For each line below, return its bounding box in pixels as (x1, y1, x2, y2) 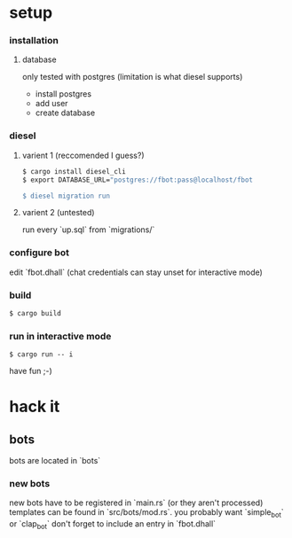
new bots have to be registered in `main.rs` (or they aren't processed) (9, 497, 264, 508)
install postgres (35, 89, 91, 99)
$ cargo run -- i (9, 350, 74, 359)
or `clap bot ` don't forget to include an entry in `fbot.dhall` (9, 519, 216, 532)
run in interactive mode (9, 330, 112, 342)
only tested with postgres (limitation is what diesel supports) (21, 72, 243, 82)
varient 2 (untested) (21, 207, 95, 218)
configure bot (9, 246, 69, 259)
